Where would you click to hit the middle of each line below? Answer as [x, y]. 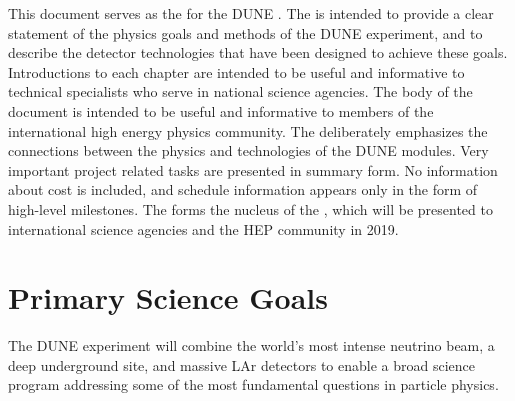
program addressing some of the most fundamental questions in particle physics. [253, 384]
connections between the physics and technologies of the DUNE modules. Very [248, 150]
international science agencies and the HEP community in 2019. [203, 228]
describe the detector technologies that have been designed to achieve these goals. [258, 52]
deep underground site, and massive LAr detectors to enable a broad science [242, 364]
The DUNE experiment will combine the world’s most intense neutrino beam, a [251, 345]
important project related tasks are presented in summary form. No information [253, 169]
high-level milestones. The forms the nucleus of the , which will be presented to [250, 208]
